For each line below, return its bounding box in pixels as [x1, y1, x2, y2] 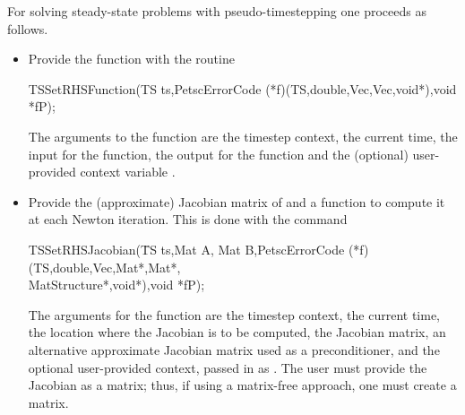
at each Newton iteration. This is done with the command [28, 210, 348, 229]
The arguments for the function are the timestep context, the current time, [28, 305, 441, 324]
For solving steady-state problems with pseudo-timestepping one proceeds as [7, 2, 426, 20]
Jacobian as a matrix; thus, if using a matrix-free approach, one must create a [28, 376, 457, 394]
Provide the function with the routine [28, 49, 235, 68]
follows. [7, 19, 48, 38]
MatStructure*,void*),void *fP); [28, 275, 205, 294]
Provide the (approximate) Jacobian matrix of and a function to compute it [28, 192, 445, 211]
